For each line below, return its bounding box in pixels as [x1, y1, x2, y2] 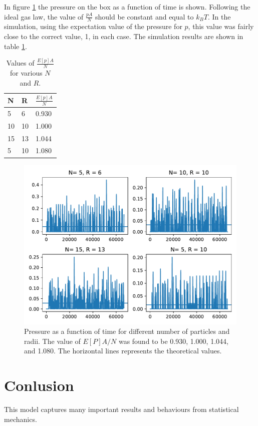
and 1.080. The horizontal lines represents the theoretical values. [24, 345, 222, 356]
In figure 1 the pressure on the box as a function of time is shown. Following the [4, 2, 250, 12]
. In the [207, 11, 231, 22]
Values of [6, 58, 35, 68]
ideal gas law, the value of [4, 11, 84, 22]
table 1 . [4, 41, 27, 51]
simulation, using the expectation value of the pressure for [4, 21, 182, 32]
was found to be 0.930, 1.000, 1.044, [118, 335, 228, 346]
